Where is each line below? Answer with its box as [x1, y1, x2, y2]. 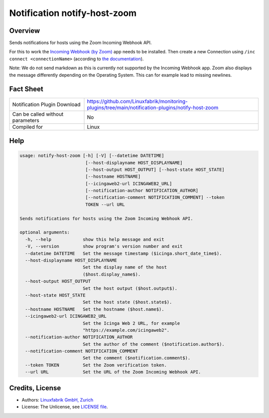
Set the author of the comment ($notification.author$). [82, 341, 225, 347]
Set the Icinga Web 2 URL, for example [82, 320, 180, 326]
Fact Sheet [9, 85, 43, 93]
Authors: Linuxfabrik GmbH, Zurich [21, 397, 94, 403]
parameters [12, 117, 39, 124]
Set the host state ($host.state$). [82, 299, 172, 305]
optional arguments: [19, 229, 70, 235]
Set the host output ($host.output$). [82, 285, 178, 291]
